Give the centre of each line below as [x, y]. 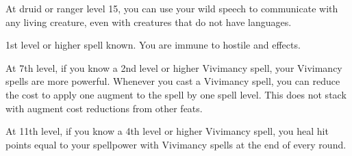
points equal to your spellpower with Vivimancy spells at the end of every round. [176, 144]
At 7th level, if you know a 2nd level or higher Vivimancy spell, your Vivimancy [174, 67]
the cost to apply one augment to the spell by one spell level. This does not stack [176, 94]
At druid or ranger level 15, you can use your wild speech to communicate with [172, 8]
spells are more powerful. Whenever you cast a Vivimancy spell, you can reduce [173, 81]
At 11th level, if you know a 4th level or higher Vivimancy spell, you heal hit [167, 131]
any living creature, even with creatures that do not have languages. [149, 22]
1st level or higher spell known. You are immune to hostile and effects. [153, 45]
